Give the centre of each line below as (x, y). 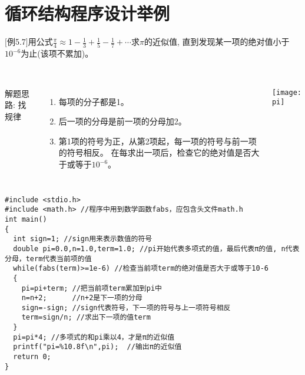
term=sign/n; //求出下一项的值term (86, 318)
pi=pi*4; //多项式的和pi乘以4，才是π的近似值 (94, 337)
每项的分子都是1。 (94, 101)
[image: (286, 92)
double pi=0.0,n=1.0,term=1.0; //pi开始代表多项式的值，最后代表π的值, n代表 (156, 249)
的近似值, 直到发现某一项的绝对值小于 (217, 42)
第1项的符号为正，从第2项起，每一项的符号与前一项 (158, 141)
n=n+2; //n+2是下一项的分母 (82, 298)
